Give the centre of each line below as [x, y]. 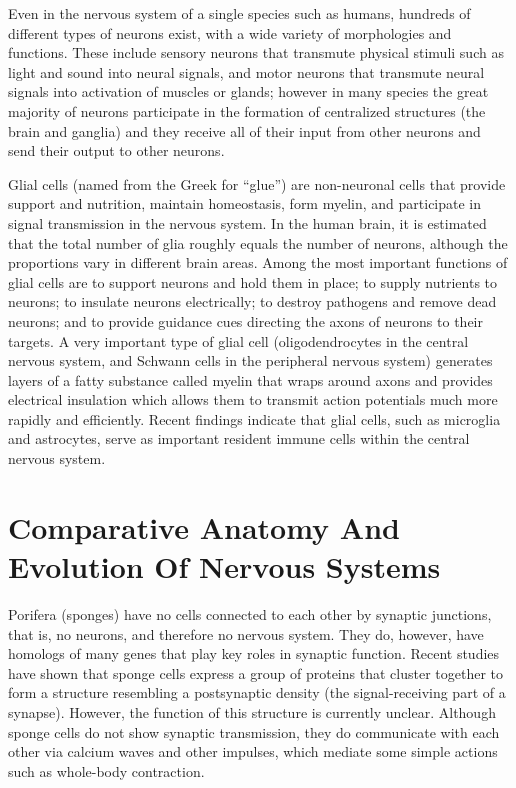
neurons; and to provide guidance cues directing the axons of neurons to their [245, 320]
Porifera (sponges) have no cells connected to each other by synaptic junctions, [250, 613]
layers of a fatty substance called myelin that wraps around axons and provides [250, 379]
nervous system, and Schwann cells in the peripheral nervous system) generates [250, 360]
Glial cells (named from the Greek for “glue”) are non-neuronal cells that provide [257, 183]
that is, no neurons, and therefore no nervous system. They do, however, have [246, 633]
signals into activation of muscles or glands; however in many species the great [248, 91]
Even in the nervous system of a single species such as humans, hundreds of [239, 13]
